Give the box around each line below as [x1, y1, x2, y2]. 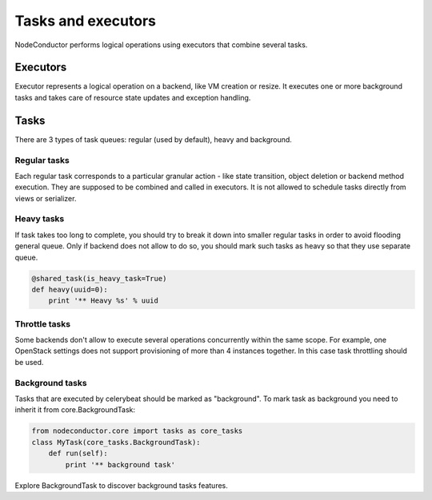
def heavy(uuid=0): [31, 284, 108, 294]
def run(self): [48, 449, 108, 458]
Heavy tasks [14, 213, 65, 224]
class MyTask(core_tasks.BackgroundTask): [31, 438, 201, 446]
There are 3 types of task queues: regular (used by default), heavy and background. [14, 134, 292, 144]
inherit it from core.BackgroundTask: [14, 405, 136, 415]
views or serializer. [14, 193, 77, 203]
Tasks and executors [14, 12, 156, 30]
